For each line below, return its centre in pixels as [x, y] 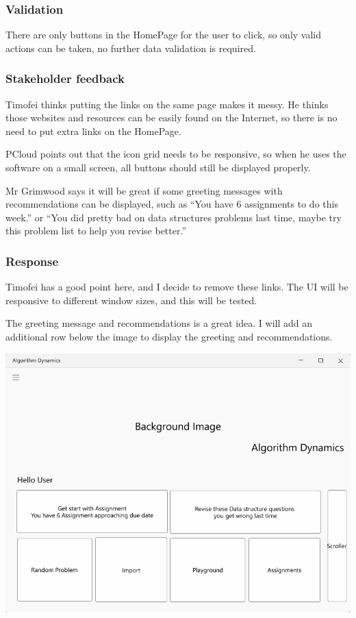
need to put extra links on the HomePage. [93, 131]
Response [32, 261]
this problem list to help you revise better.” [96, 231]
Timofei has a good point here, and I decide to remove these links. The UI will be [177, 287]
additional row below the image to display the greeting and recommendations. [169, 336]
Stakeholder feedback [65, 78]
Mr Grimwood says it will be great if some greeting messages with [144, 190]
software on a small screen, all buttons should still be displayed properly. [158, 167]
